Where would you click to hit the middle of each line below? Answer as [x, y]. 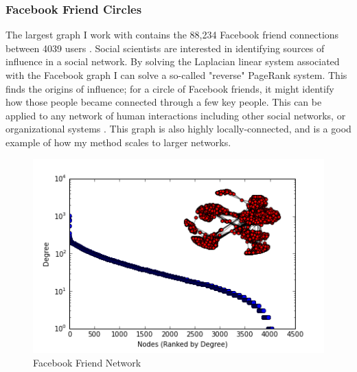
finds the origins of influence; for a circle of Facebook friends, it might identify [170, 88]
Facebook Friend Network [87, 362]
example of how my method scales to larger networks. [118, 142]
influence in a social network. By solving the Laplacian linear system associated [173, 61]
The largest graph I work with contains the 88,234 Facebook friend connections [172, 35]
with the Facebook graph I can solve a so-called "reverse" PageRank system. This [176, 75]
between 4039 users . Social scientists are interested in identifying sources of [165, 48]
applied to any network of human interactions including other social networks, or [176, 115]
